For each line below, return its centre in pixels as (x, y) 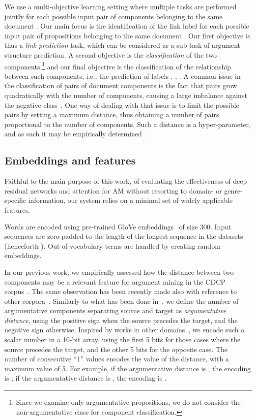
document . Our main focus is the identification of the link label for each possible (127, 26)
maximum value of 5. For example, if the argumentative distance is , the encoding (128, 368)
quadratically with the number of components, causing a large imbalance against (126, 95)
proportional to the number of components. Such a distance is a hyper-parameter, (128, 124)
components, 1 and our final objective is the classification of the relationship (118, 65)
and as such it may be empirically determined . (76, 134)
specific (15, 200)
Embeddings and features (70, 160)
